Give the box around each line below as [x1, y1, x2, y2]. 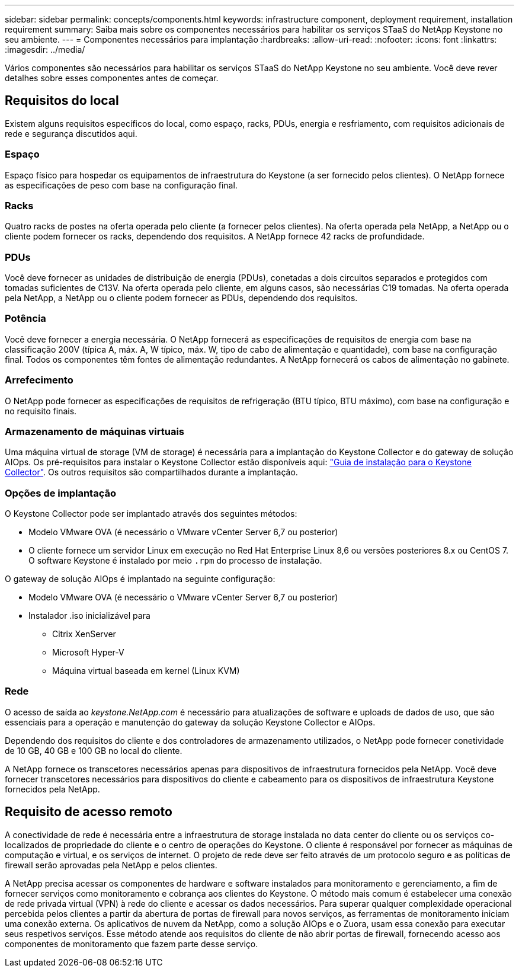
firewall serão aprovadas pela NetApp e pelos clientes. [5, 859, 217, 870]
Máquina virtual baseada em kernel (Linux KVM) [52, 666, 240, 676]
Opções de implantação [5, 487, 116, 499]
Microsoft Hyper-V [52, 647, 124, 658]
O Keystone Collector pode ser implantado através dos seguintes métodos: [5, 509, 297, 519]
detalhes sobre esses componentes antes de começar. [5, 73, 219, 83]
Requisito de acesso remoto [5, 804, 172, 820]
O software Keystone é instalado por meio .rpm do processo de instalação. [28, 555, 322, 566]
